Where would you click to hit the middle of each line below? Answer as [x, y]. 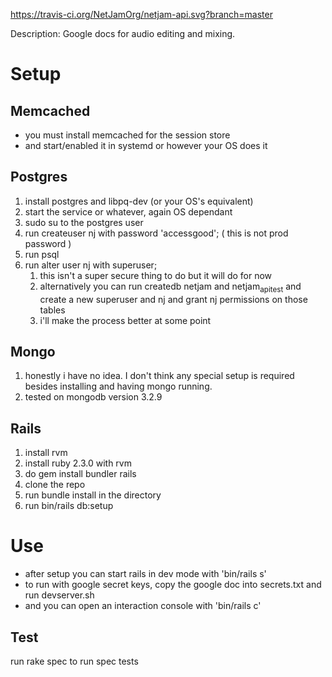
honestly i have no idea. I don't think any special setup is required [159, 376]
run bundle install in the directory [93, 495]
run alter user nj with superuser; [91, 265]
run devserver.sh [59, 595]
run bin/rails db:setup [69, 506]
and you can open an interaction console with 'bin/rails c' [143, 606]
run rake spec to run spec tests [74, 661]
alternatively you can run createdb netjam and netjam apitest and [170, 287]
